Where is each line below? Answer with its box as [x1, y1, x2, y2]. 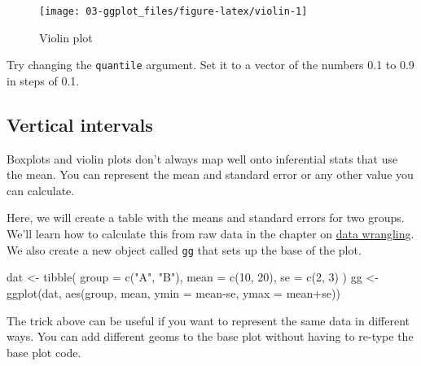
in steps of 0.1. [7, 72, 80, 89]
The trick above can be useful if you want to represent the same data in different [7, 312, 410, 329]
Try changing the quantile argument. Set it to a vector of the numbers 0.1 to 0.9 [7, 56, 414, 73]
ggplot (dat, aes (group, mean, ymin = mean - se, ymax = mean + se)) [7, 284, 340, 301]
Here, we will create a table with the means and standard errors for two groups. [7, 209, 405, 226]
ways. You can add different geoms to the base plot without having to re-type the [7, 328, 414, 345]
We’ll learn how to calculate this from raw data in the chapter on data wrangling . [7, 225, 414, 242]
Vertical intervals [7, 111, 153, 137]
